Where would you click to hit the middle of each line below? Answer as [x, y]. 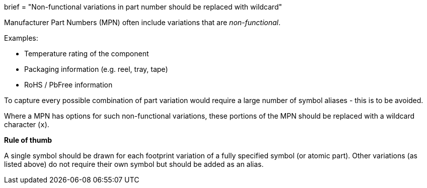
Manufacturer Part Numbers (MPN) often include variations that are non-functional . [143, 22]
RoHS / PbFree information [68, 85]
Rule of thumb [28, 140]
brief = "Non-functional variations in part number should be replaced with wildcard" [143, 7]
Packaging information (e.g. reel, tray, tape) [96, 69]
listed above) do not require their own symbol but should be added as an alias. [134, 164]
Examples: [21, 38]
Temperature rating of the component [87, 54]
